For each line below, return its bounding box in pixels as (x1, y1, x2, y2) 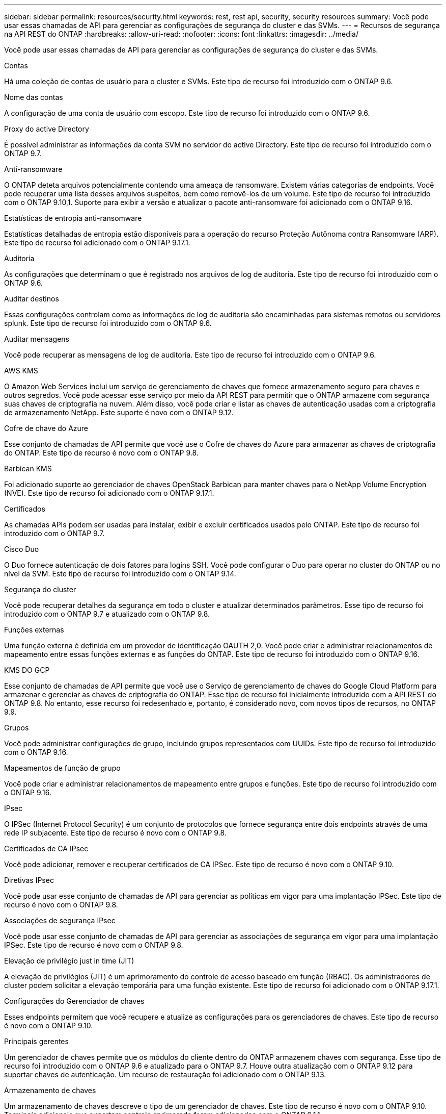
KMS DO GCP (4, 666, 50, 674)
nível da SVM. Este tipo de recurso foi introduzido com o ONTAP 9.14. (4, 569, 236, 578)
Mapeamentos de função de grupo (4, 764, 121, 772)
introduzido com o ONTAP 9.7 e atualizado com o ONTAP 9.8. (4, 610, 210, 618)
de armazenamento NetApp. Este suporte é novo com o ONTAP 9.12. (4, 408, 234, 417)
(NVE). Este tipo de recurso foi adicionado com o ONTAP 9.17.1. (4, 489, 214, 497)
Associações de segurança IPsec (4, 916, 116, 925)
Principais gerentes (4, 1037, 69, 1046)
